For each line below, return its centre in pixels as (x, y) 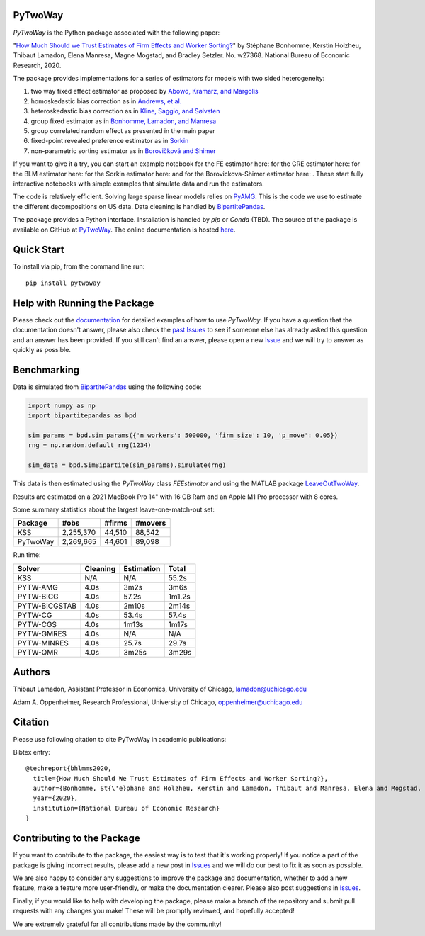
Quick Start (39, 250)
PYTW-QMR (38, 652)
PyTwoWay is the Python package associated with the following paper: (116, 33)
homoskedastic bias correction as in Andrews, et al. (106, 101)
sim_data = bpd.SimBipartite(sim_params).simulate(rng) (127, 465)
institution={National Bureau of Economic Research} (126, 808)
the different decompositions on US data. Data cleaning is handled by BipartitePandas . (139, 206)
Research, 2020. (37, 65)
